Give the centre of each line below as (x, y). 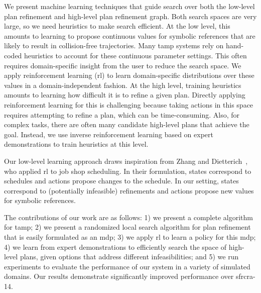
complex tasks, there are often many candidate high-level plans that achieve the (127, 124)
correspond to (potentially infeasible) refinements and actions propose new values (129, 190)
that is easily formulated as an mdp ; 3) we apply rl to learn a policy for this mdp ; (130, 237)
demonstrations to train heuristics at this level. (76, 144)
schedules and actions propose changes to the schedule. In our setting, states (121, 181)
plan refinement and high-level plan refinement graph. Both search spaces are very (130, 16)
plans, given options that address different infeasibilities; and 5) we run (129, 257)
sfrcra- (245, 276)
